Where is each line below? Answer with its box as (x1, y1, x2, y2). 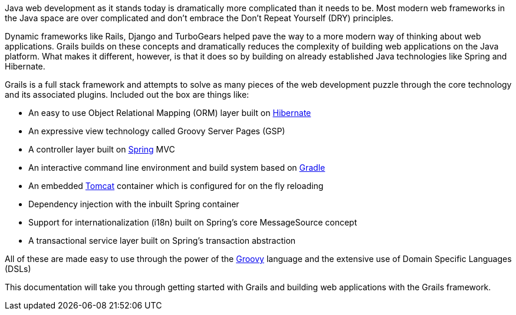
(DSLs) (5, 264, 31, 274)
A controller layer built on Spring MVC (28, 144, 175, 154)
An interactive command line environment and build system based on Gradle (28, 163, 326, 173)
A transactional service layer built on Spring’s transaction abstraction (28, 236, 296, 246)
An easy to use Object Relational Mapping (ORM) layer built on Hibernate (28, 108, 311, 118)
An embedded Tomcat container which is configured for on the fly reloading (28, 181, 324, 191)
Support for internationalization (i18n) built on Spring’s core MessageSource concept (28, 217, 357, 227)
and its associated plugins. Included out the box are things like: (5, 89, 249, 100)
